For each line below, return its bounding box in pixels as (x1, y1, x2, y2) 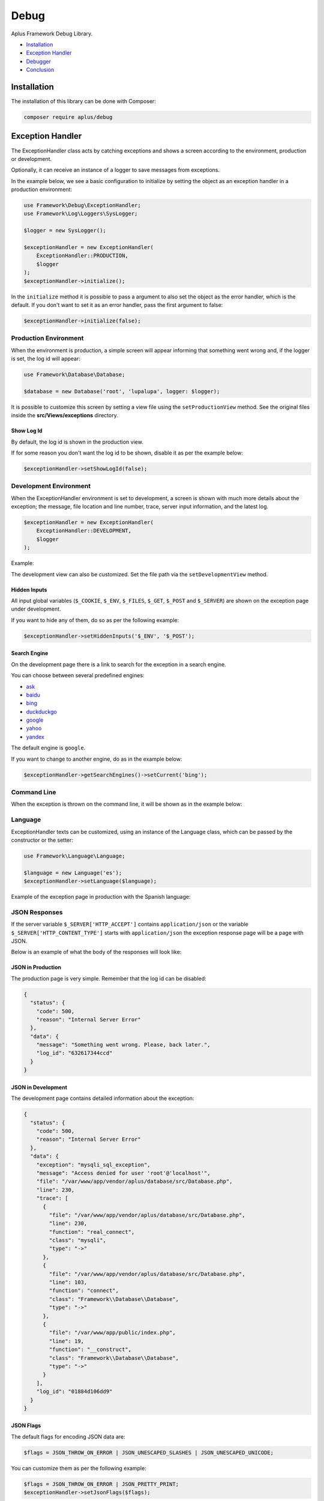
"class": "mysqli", (49, 1237, 106, 1244)
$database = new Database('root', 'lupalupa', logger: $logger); (23, 388, 220, 394)
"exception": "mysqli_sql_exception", (36, 1161, 151, 1168)
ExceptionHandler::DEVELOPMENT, (36, 527, 132, 534)
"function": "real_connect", (49, 1228, 135, 1235)
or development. (11, 155, 52, 162)
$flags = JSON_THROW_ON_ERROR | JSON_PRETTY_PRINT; (23, 1481, 179, 1487)
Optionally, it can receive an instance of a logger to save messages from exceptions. (11, 166, 220, 174)
